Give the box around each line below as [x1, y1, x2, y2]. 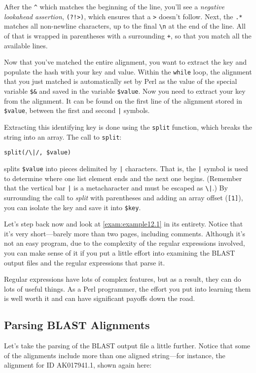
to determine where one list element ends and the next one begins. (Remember [4, 173, 242, 183]
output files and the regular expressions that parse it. [4, 257, 165, 267]
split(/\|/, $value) [4, 149, 72, 156]
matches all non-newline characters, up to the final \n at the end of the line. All [4, 21, 246, 31]
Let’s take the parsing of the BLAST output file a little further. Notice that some [4, 340, 251, 351]
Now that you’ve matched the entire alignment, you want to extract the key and [4, 57, 247, 67]
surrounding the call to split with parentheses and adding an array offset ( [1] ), [4, 192, 243, 202]
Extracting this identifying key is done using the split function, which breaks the [4, 121, 253, 132]
